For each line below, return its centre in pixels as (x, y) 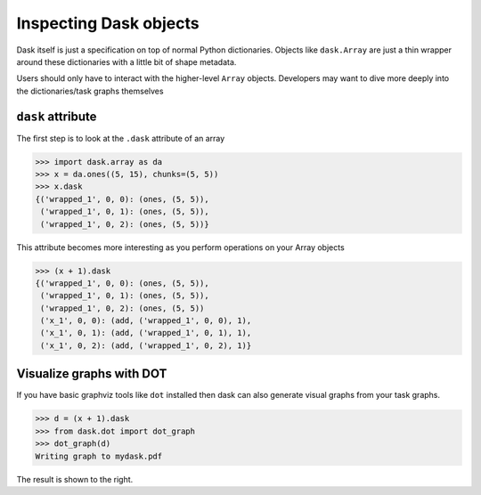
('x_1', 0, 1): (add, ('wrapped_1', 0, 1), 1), (146, 333)
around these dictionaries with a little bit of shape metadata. (126, 61)
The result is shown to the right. (75, 479)
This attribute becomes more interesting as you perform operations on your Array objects (180, 247)
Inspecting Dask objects (108, 23)
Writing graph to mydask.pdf (99, 456)
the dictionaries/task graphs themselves (90, 91)
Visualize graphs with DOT (92, 374)
